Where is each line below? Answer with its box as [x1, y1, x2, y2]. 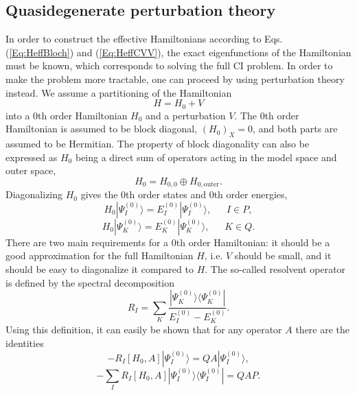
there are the [295, 322, 350, 337]
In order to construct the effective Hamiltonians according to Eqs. [5, 32, 283, 46]
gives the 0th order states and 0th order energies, [80, 187, 288, 202]
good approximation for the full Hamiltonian [5, 248, 194, 263]
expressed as [5, 149, 58, 164]
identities [5, 335, 44, 350]
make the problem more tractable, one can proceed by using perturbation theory [5, 71, 345, 86]
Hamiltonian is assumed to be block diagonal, [5, 121, 198, 136]
